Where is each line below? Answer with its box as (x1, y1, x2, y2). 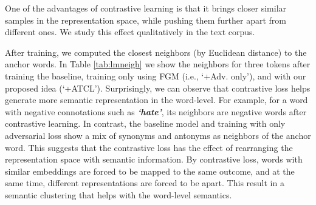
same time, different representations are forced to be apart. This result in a (5, 176, 284, 189)
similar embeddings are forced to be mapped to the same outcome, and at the (5, 164, 295, 177)
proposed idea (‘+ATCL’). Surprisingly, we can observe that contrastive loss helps (5, 81, 311, 94)
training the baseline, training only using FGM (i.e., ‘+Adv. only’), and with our (5, 69, 306, 82)
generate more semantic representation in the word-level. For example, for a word (5, 93, 308, 106)
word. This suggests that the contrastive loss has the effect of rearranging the (5, 141, 293, 153)
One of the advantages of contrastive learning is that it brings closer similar (5, 2, 287, 14)
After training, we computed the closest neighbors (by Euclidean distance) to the (5, 45, 307, 58)
